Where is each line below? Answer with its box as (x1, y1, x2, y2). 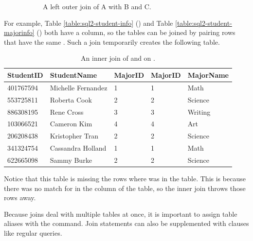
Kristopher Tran (50, 131, 99, 141)
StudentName (50, 69, 97, 80)
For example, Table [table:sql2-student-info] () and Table (4, 17, 173, 28)
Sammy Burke (50, 155, 92, 165)
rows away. (4, 192, 36, 203)
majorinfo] (4, 27, 35, 37)
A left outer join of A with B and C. (43, 1, 151, 11)
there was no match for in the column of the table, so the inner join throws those (4, 183, 246, 193)
